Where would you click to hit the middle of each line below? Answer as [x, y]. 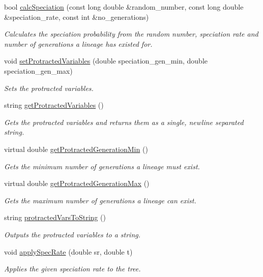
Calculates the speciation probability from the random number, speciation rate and [131, 34]
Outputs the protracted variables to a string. [72, 234]
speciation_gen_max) [38, 70]
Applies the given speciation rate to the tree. [72, 269]
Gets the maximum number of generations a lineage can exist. [100, 200]
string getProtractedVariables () [54, 105]
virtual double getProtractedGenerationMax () [77, 183]
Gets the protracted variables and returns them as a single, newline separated [124, 122]
